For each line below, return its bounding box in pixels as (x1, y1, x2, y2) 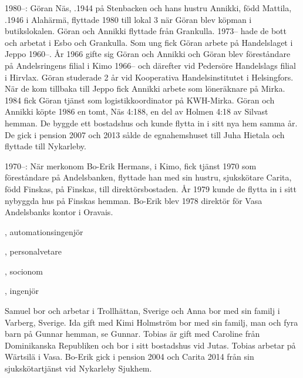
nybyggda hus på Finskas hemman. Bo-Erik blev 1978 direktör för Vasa (5, 194, 262, 206)
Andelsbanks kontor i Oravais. (5, 206, 113, 218)
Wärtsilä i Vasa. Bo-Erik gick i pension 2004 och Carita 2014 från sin (5, 350, 254, 363)
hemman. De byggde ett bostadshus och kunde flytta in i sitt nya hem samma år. (5, 116, 298, 129)
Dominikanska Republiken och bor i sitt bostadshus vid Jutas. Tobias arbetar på (5, 339, 296, 351)
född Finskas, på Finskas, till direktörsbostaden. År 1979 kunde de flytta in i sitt (5, 182, 297, 195)
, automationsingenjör (5, 225, 83, 237)
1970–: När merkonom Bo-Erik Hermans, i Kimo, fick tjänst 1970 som (5, 159, 257, 172)
